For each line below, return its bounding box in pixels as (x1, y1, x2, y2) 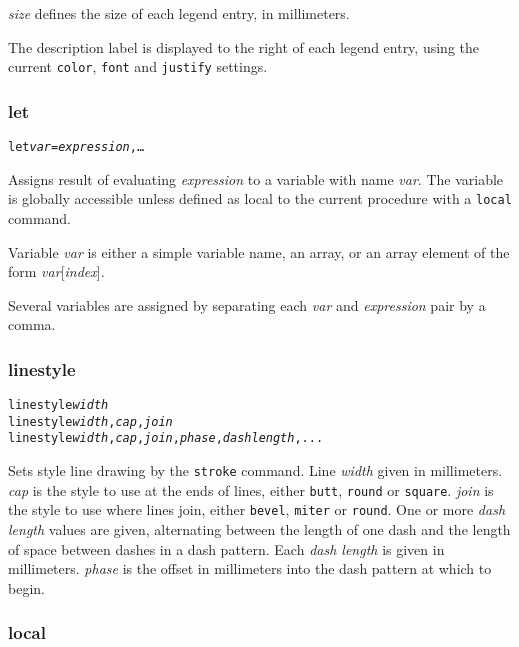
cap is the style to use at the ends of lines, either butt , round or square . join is (8, 479, 494, 500)
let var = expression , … (8, 140, 145, 155)
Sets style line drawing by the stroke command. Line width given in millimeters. (8, 460, 503, 481)
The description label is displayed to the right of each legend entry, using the (8, 36, 479, 57)
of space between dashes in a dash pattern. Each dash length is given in (8, 538, 445, 559)
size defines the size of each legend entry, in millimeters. (8, 3, 350, 23)
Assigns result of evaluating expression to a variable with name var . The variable (8, 168, 504, 189)
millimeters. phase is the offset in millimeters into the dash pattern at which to (8, 558, 492, 579)
